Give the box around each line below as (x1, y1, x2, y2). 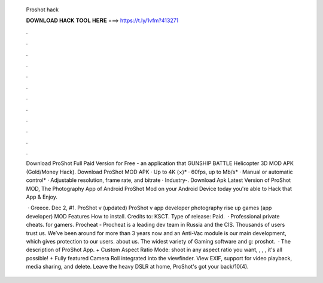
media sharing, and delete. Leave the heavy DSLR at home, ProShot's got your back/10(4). (26, 263, 249, 270)
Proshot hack (26, 6, 59, 13)
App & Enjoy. (26, 193, 58, 200)
